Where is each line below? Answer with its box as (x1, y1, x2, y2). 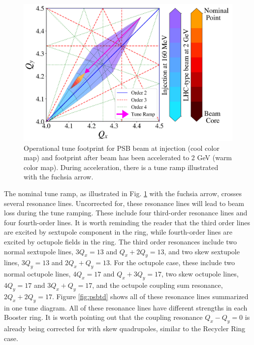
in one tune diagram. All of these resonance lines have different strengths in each (4, 302, 248, 312)
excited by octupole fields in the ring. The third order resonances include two (4, 237, 237, 247)
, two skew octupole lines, (161, 269, 239, 279)
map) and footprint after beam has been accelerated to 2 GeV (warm (24, 152, 232, 163)
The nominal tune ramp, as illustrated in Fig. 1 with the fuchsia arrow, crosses (4, 188, 242, 199)
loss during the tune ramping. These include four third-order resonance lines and (4, 207, 248, 218)
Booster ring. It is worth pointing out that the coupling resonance (4, 312, 203, 322)
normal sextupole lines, (4, 246, 73, 256)
